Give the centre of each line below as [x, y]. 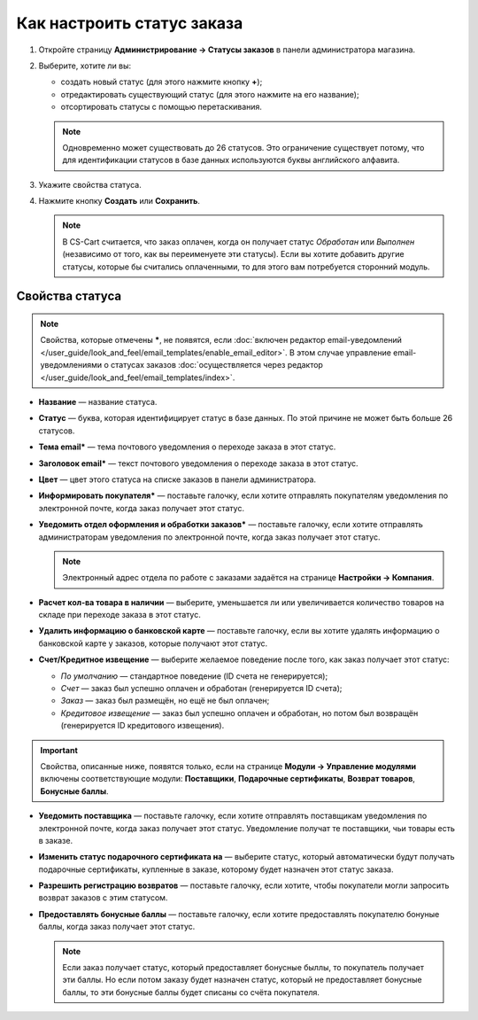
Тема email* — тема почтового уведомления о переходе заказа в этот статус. [187, 447]
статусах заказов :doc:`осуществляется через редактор [217, 365]
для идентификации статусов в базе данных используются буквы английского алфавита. [231, 160]
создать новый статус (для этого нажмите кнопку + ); [162, 82]
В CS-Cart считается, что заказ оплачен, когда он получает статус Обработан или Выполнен [239, 241]
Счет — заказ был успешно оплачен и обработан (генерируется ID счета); [201, 689]
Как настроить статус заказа [130, 23]
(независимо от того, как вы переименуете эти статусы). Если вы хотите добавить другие [233, 254]
